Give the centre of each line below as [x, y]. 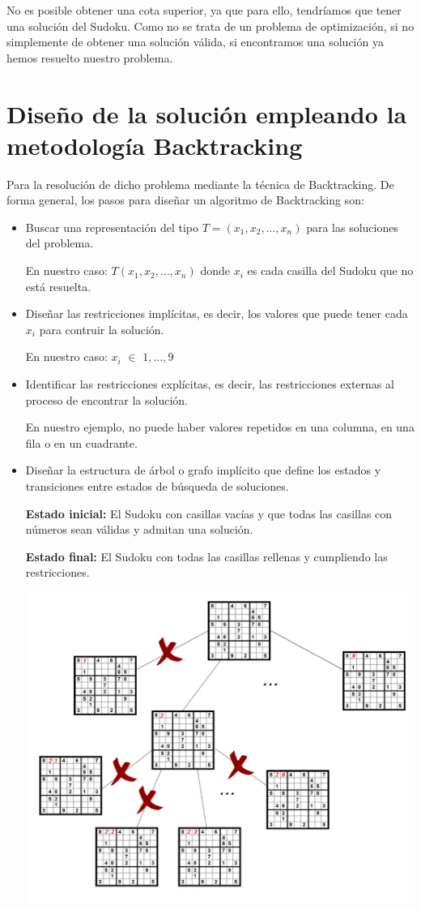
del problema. [60, 243]
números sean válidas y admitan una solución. [139, 529]
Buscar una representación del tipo [112, 227]
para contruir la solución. [102, 329]
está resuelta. [58, 286]
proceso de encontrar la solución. [106, 399]
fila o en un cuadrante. [81, 442]
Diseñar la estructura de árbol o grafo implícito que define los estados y [203, 470]
